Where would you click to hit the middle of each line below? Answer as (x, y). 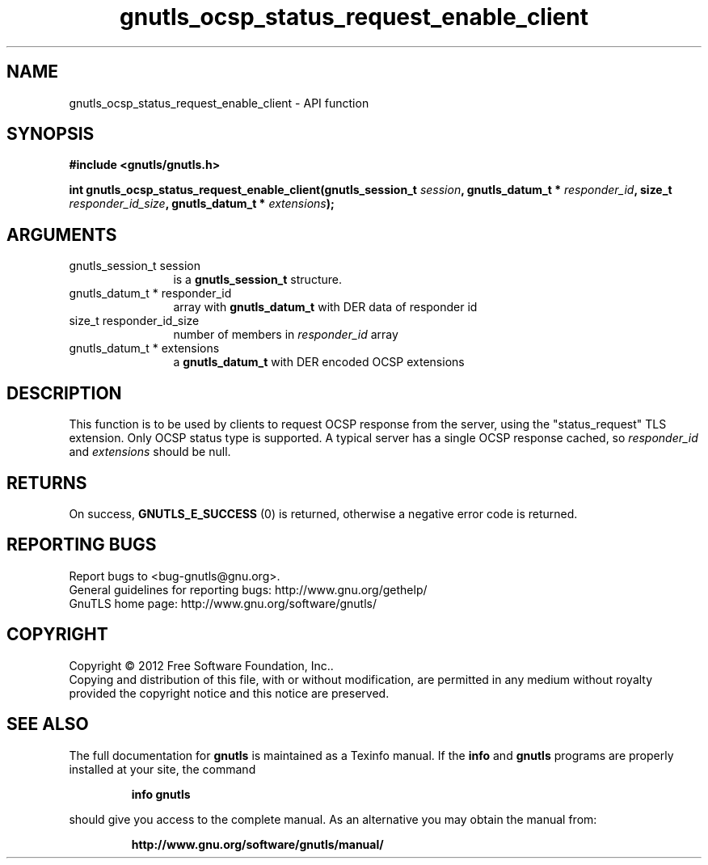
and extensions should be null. (150, 452)
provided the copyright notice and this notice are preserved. (229, 693)
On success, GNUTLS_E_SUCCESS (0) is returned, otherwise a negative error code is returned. (323, 513)
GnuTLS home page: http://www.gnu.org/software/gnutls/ (223, 603)
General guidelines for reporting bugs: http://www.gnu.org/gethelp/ (248, 589)
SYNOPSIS (51, 134)
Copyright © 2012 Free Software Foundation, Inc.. (201, 665)
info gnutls (161, 794)
